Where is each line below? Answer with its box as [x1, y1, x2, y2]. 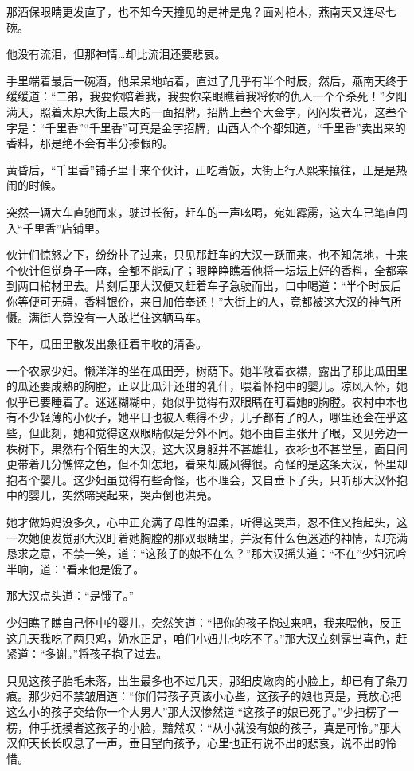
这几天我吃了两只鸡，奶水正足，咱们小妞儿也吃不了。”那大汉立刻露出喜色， [6, 629, 396, 646]
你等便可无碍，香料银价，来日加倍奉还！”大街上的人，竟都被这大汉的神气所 [6, 292, 402, 309]
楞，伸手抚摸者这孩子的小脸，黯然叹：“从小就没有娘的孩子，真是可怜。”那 [6, 718, 391, 735]
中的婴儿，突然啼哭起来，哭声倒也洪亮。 [6, 487, 218, 503]
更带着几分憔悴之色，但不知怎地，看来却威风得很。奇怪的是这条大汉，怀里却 [6, 456, 408, 472]
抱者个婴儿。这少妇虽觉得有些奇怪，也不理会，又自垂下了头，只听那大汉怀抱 [6, 471, 408, 487]
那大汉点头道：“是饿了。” [6, 587, 135, 604]
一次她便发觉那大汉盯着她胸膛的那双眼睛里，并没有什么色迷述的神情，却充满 [6, 529, 408, 546]
